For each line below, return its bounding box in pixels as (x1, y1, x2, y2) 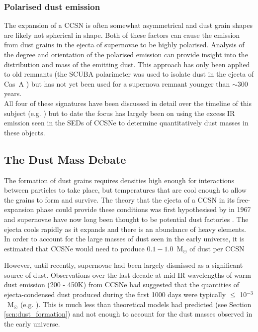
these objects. (4, 127, 45, 137)
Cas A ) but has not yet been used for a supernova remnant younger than (4, 78, 230, 89)
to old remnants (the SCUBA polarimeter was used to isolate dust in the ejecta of (4, 69, 254, 79)
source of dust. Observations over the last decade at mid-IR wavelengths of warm (4, 269, 251, 280)
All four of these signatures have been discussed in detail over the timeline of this (4, 98, 252, 108)
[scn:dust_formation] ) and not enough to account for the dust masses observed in (4, 309, 253, 319)
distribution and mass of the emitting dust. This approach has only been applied (4, 59, 250, 69)
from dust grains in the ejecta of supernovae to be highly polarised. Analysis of (4, 39, 245, 50)
